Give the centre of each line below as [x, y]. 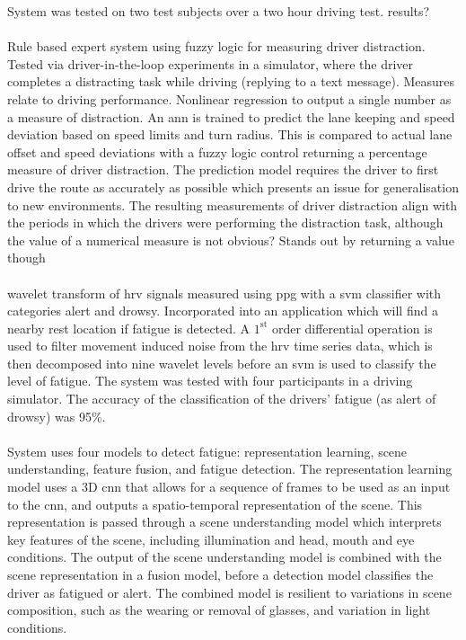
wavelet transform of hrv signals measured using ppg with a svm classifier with [224, 293]
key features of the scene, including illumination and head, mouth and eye [211, 539]
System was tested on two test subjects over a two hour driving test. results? [219, 11]
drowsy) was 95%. [57, 416]
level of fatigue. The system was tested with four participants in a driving [210, 381]
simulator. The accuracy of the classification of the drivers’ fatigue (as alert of [222, 399]
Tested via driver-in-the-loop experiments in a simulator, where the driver [211, 63]
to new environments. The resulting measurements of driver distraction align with [233, 204]
